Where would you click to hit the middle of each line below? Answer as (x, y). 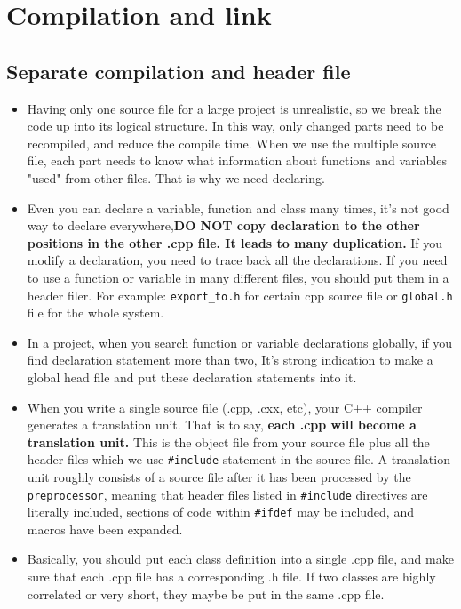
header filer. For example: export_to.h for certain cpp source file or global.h (240, 295)
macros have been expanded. (105, 529)
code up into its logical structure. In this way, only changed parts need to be (235, 126)
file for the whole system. (95, 313)
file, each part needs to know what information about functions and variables (237, 160)
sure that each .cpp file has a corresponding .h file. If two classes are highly (231, 577)
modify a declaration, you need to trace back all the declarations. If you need (237, 260)
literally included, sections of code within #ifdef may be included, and (220, 512)
